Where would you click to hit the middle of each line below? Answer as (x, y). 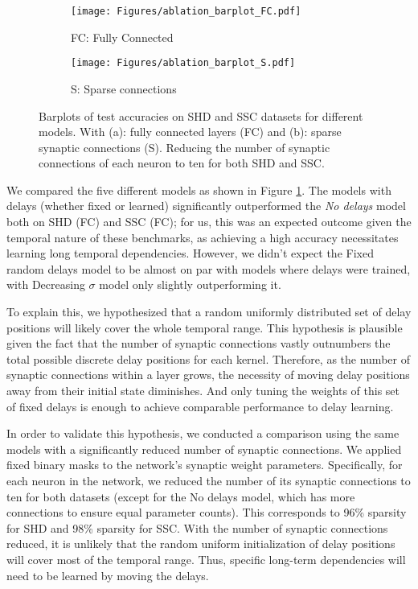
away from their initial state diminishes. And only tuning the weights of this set (203, 390)
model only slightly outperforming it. (190, 284)
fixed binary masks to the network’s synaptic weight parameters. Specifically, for (205, 465)
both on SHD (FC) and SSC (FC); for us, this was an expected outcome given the (209, 222)
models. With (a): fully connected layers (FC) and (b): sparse (190, 132)
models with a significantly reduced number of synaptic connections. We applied (204, 449)
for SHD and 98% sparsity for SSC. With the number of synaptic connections (197, 527)
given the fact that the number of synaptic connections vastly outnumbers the (199, 343)
